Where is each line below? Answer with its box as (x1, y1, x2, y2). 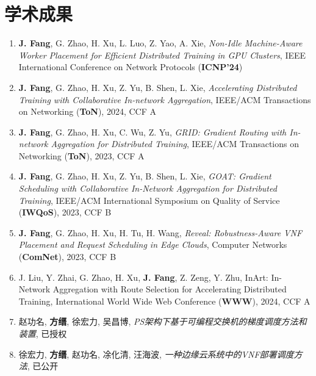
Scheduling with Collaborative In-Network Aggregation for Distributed (18, 182, 277, 195)
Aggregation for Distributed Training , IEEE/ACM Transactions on (51, 137, 299, 150)
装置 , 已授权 (18, 327, 67, 339)
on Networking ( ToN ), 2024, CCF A (18, 105, 156, 118)
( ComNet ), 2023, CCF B (18, 250, 117, 263)
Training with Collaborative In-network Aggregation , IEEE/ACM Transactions (18, 93, 311, 106)
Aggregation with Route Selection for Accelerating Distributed (52, 283, 287, 295)
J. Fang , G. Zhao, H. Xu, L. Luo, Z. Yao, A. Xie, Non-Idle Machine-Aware (18, 37, 303, 49)
